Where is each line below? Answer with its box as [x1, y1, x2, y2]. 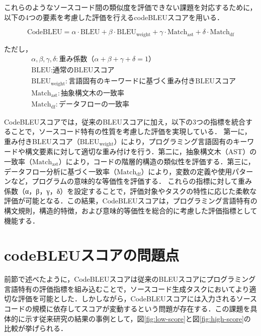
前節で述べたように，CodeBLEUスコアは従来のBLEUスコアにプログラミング [4, 274, 256, 284]
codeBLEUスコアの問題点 [4, 245, 180, 265]
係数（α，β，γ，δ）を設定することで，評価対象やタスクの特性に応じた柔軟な [4, 185, 257, 196]
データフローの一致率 [58, 101, 129, 108]
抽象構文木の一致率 [61, 89, 125, 97]
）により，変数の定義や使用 [141, 166, 232, 176]
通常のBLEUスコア [52, 67, 115, 74]
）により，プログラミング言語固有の [114, 136, 233, 146]
